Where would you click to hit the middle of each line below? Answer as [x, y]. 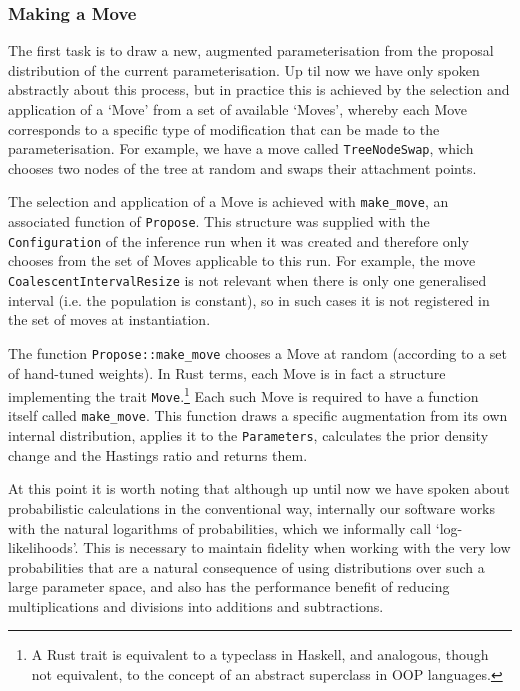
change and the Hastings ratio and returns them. [158, 454]
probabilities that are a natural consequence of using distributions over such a [246, 566]
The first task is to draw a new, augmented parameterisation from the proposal [251, 50]
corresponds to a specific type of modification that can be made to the [224, 128]
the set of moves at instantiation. [109, 319]
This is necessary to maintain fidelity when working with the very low [297, 547]
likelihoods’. [43, 547]
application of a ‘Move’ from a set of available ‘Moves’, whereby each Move [238, 109]
